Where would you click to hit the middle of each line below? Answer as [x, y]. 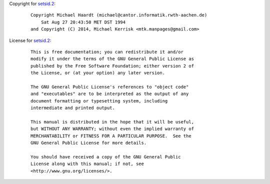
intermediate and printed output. [73, 108]
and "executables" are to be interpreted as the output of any [110, 94]
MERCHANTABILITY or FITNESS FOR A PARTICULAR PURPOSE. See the [111, 136]
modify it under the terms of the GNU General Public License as [112, 59]
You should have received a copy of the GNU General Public [106, 157]
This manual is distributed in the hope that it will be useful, [112, 122]
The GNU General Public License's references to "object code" [110, 87]
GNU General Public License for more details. [89, 143]
